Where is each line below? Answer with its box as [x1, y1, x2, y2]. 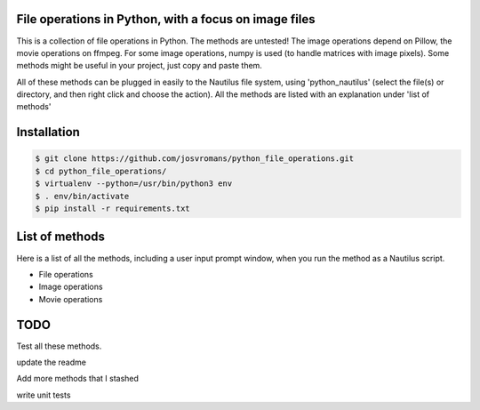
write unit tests [16, 390, 71, 400]
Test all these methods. [16, 341, 102, 351]
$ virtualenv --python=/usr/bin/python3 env [35, 179, 233, 189]
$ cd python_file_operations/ [35, 165, 167, 176]
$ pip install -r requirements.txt [35, 204, 190, 213]
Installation [16, 125, 80, 140]
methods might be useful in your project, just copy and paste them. [16, 60, 262, 71]
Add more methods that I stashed [16, 374, 140, 384]
